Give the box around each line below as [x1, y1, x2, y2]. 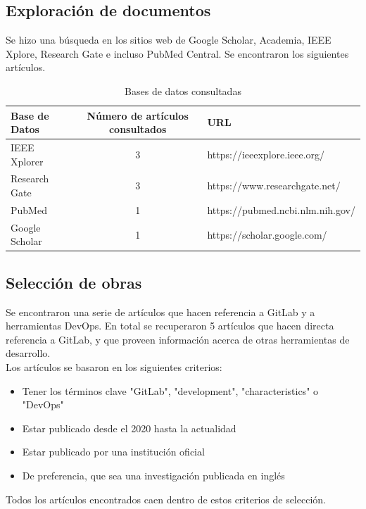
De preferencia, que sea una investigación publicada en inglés [22, 467, 285, 482]
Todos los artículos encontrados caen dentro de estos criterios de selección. [6, 491, 326, 506]
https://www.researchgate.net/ [207, 178, 341, 193]
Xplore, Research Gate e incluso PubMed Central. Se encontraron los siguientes [6, 46, 349, 61]
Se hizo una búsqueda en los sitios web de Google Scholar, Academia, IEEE [6, 32, 332, 47]
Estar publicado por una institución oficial [22, 444, 205, 459]
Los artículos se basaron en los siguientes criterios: [6, 360, 222, 374]
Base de [11, 108, 49, 122]
